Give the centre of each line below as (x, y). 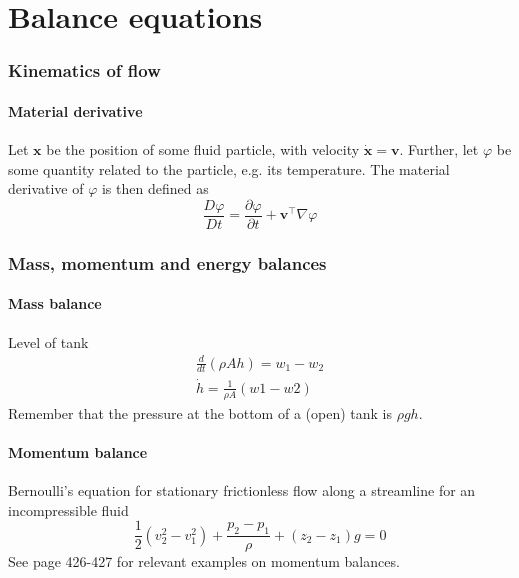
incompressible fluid (68, 509)
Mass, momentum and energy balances (167, 262)
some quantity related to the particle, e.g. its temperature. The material (229, 168)
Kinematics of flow (84, 70)
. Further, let (439, 149)
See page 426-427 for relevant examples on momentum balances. (204, 561)
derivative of (46, 188)
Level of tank (48, 341)
